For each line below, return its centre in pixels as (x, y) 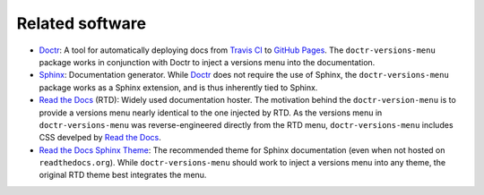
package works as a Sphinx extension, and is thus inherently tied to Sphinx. (178, 87)
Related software (82, 23)
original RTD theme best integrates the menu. (123, 175)
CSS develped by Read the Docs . (100, 138)
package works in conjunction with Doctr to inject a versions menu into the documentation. (207, 62)
